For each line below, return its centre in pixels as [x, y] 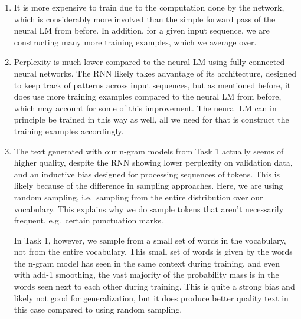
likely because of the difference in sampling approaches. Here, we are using [148, 185]
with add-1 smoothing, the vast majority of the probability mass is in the [146, 274]
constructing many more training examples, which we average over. [135, 42]
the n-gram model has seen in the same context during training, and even [147, 263]
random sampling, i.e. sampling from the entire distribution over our [138, 197]
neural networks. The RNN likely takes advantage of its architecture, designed [155, 73]
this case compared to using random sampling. [98, 309]
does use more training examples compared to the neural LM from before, [148, 96]
